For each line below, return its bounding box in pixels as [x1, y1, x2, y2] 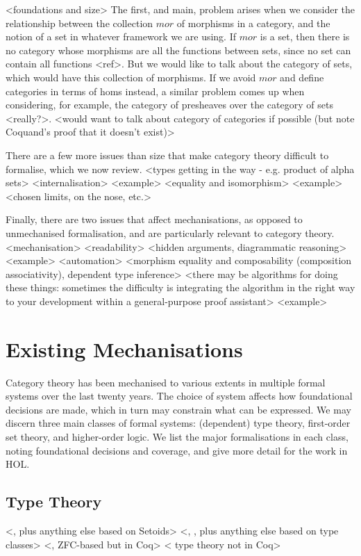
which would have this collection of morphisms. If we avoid [6, 69, 256, 84]
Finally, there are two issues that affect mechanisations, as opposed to [6, 212, 303, 227]
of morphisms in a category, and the [176, 15, 330, 30]
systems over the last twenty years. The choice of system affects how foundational [6, 389, 353, 403]
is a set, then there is [260, 29, 350, 44]
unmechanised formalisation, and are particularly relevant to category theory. [6, 225, 335, 240]
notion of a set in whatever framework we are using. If [6, 29, 237, 44]
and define [280, 69, 324, 84]
